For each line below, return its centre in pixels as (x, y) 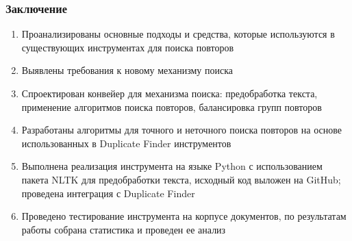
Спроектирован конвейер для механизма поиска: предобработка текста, (169, 93)
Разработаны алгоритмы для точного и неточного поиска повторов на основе (181, 130)
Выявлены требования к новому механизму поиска (127, 70)
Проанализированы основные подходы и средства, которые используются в (178, 34)
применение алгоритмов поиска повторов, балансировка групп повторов (172, 106)
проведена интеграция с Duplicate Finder (108, 193)
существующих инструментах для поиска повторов (128, 47)
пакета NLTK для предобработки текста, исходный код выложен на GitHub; (181, 179)
